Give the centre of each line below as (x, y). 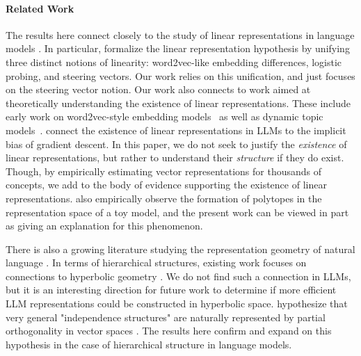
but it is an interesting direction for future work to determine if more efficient (171, 290)
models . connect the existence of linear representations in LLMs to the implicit (176, 130)
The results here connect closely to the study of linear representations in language (180, 34)
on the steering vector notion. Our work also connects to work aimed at (158, 89)
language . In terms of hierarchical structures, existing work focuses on (156, 262)
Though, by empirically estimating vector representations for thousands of (164, 171)
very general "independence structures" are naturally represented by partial (166, 317)
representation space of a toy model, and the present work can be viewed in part (177, 212)
